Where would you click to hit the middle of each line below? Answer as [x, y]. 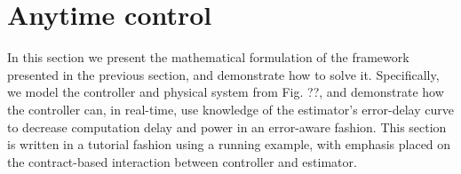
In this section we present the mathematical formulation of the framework [208, 57]
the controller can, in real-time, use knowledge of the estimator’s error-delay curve [230, 109]
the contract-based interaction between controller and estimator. [182, 161]
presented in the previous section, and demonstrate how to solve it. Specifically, [223, 74]
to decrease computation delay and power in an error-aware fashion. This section [227, 127]
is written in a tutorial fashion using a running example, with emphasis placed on [229, 144]
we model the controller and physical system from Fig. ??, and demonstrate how [226, 92]
